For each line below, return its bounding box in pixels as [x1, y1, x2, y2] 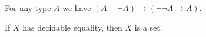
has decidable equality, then [22, 21, 122, 33]
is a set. [134, 21, 162, 33]
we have [62, 2, 91, 13]
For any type [5, 2, 51, 13]
